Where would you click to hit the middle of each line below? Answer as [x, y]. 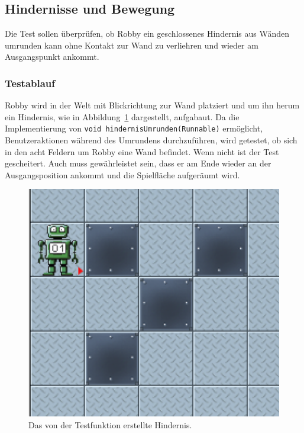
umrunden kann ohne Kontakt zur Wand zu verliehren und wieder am [132, 45]
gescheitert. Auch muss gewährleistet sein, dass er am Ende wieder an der [138, 163]
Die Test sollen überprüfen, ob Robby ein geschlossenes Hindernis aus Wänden [147, 33]
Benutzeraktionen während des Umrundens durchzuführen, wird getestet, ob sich [151, 140]
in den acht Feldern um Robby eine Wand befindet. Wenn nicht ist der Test [142, 151]
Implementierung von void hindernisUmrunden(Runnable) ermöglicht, [134, 128]
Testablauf [30, 83]
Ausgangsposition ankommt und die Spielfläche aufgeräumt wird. [122, 174]
